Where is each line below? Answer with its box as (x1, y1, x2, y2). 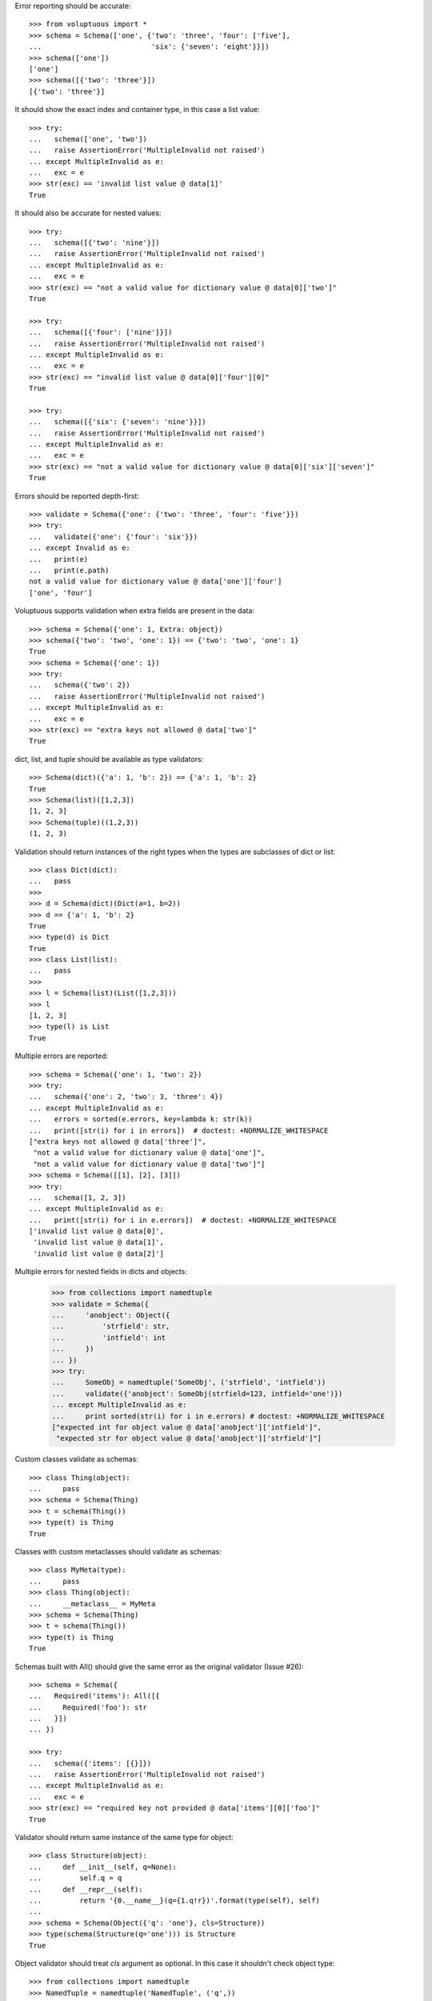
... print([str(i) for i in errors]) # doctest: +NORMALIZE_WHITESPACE (29, 1125, 329, 1135)
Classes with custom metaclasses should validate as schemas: (14, 1547, 222, 1557)
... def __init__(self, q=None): (29, 1862, 178, 1871)
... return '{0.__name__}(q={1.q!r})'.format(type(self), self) (29, 1895, 320, 1905)
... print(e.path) (29, 565, 110, 575)
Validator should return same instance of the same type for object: (14, 1833, 234, 1842)
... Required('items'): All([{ (29, 1691, 160, 1701)
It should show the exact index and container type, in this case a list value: (14, 105, 260, 114)
